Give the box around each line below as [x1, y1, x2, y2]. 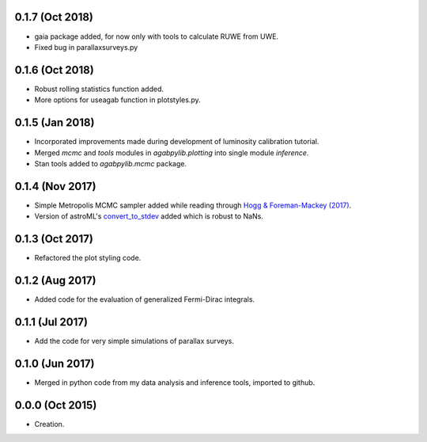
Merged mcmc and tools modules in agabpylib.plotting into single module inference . [34, 147, 309, 158]
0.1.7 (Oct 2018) [14, 10, 94, 24]
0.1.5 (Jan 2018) [14, 116, 95, 130]
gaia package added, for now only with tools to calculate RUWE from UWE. [34, 32, 279, 41]
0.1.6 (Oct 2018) [14, 63, 94, 77]
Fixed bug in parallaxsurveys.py [34, 42, 138, 51]
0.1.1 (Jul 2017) [14, 315, 89, 329]
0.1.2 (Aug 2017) [14, 273, 96, 287]
